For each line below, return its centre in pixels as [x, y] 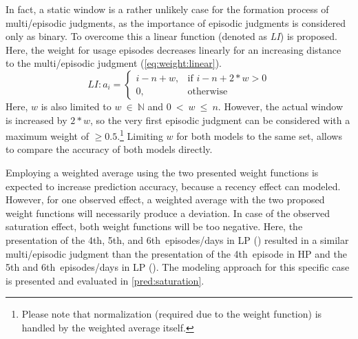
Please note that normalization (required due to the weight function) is [172, 314]
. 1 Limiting [140, 135]
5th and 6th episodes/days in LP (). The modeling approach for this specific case [178, 267]
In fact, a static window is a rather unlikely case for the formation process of [167, 9]
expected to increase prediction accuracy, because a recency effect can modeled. [173, 186]
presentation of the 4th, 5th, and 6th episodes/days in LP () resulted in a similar [177, 239]
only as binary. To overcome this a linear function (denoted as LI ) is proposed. [171, 36]
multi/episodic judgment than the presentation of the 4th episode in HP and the [176, 253]
